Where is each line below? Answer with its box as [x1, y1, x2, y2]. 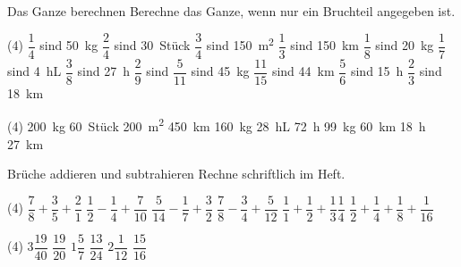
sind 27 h [77, 62, 130, 80]
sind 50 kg [39, 36, 98, 54]
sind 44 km [271, 62, 335, 80]
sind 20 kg [375, 36, 434, 54]
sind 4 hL [7, 62, 62, 80]
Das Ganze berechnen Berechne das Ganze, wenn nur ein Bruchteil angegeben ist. [7, 2, 456, 20]
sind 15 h [350, 62, 404, 80]
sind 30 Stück [114, 36, 191, 54]
